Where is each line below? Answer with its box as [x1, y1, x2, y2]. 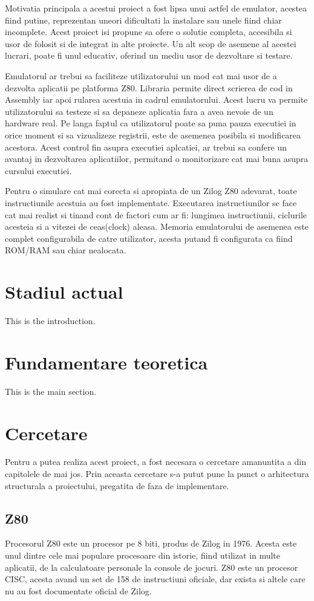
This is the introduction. [5, 314, 96, 326]
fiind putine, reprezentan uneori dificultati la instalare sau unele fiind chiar [5, 13, 282, 26]
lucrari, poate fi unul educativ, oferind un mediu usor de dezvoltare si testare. [5, 49, 293, 62]
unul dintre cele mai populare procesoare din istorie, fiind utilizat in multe [5, 549, 280, 562]
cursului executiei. [5, 164, 72, 177]
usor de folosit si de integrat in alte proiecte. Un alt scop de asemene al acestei [5, 37, 296, 50]
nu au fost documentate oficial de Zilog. [5, 584, 152, 597]
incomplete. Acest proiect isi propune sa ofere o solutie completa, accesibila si [5, 25, 292, 38]
